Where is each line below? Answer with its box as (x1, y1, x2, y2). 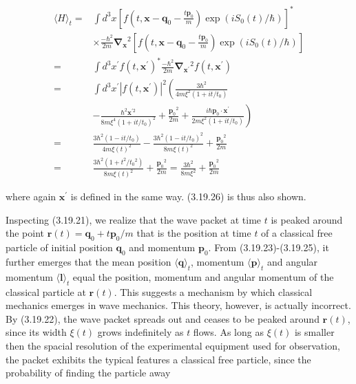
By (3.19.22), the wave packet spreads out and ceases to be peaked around (6, 311, 320, 326)
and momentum (129, 240, 196, 255)
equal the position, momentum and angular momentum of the (72, 269, 334, 284)
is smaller (294, 325, 335, 339)
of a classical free (261, 226, 333, 240)
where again (6, 189, 56, 204)
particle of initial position (6, 240, 113, 255)
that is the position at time (136, 226, 251, 240)
